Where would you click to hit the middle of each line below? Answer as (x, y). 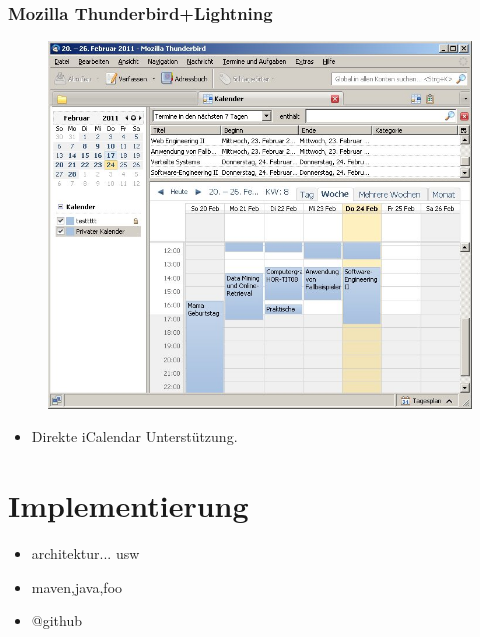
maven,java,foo (77, 586)
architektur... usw (85, 552)
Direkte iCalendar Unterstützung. (134, 436)
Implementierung (128, 505)
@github (56, 620)
